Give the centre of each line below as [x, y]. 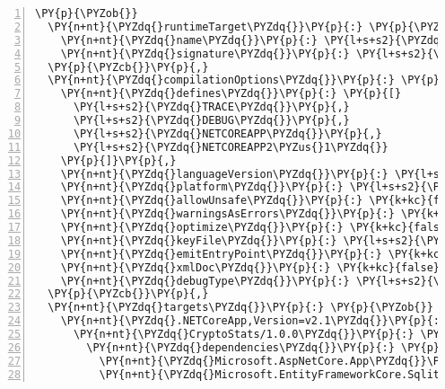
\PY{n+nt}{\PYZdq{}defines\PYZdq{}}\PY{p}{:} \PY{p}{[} [231, 94]
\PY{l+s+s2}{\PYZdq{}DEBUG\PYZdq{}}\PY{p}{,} [211, 120]
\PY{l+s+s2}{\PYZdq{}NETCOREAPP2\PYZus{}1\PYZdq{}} [231, 147]
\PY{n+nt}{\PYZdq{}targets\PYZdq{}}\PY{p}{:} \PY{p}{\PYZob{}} [240, 308]
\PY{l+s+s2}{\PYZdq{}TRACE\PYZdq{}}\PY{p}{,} [211, 107]
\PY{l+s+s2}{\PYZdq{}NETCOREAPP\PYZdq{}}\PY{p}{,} [227, 133]
